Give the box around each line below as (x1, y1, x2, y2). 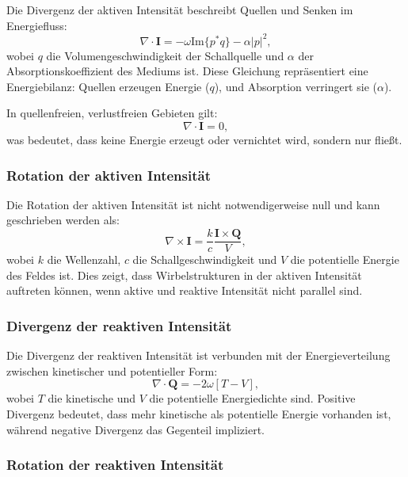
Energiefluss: (6, 17, 67, 33)
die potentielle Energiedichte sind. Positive (149, 390, 356, 406)
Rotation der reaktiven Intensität (6, 455, 224, 475)
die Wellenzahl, (47, 251, 121, 268)
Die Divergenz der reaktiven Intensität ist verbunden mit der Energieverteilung (6, 347, 391, 364)
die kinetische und (48, 390, 136, 406)
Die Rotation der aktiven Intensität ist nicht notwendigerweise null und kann (6, 196, 380, 212)
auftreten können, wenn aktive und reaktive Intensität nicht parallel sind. (6, 282, 363, 299)
